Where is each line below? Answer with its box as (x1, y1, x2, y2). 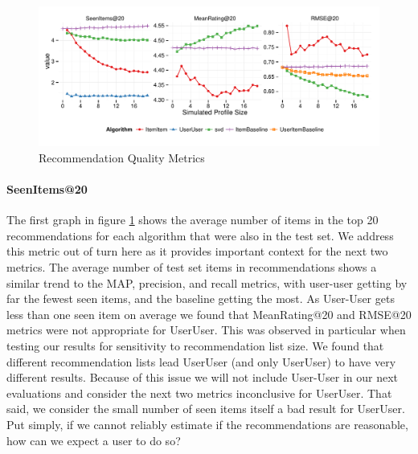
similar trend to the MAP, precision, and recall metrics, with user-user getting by (6, 274, 408, 291)
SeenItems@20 (6, 181, 88, 198)
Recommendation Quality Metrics (39, 149, 205, 166)
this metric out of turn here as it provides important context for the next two (6, 243, 388, 260)
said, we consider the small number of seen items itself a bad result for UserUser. (6, 400, 405, 417)
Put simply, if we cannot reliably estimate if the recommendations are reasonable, (6, 416, 408, 433)
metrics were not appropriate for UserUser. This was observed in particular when (6, 321, 406, 338)
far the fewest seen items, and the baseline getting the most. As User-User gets (6, 290, 395, 307)
